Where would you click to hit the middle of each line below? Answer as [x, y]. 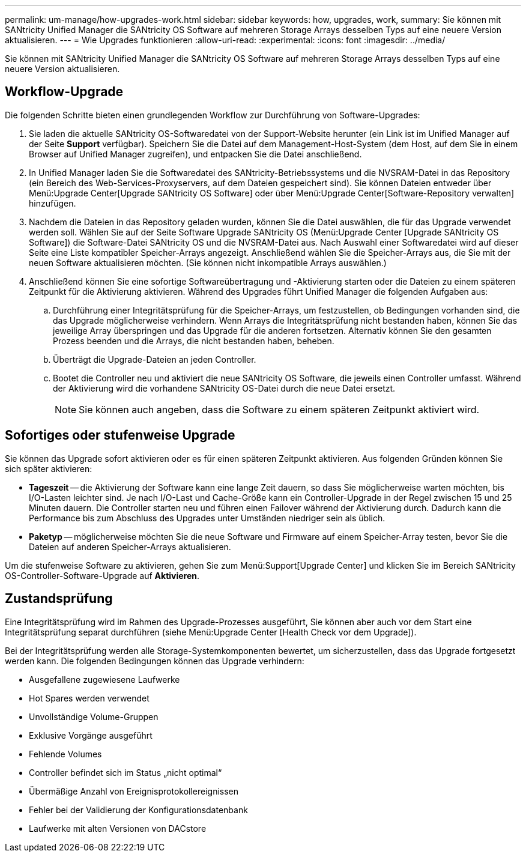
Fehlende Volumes [65, 754]
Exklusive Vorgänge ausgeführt [91, 735]
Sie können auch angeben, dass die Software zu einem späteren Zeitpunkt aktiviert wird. [279, 409]
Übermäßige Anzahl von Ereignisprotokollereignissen [134, 791]
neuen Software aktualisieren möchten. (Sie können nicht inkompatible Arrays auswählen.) [208, 262]
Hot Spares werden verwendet [89, 698]
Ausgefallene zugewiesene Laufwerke [104, 679]
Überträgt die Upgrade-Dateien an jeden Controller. [155, 359]
